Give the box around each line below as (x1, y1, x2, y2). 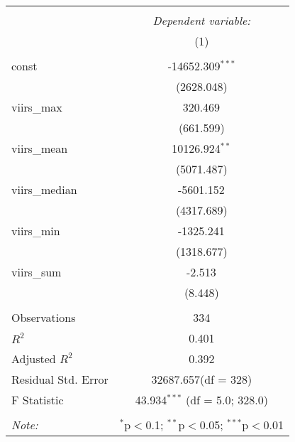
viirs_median (11, 181, 77, 198)
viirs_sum (11, 264, 62, 280)
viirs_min (11, 222, 60, 239)
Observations (11, 309, 76, 325)
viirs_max (11, 99, 62, 115)
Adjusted (11, 350, 56, 367)
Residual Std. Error (11, 371, 108, 387)
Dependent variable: (152, 12, 251, 28)
